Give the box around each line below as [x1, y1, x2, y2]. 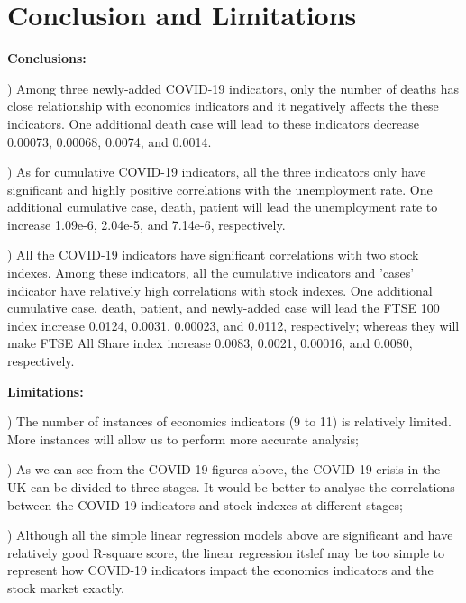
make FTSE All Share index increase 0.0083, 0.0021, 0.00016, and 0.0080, [7, 333, 413, 352]
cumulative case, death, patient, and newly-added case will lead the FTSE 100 [7, 298, 440, 317]
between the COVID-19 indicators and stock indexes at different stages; [7, 495, 403, 514]
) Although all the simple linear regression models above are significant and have [7, 525, 453, 544]
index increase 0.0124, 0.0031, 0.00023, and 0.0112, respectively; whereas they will [7, 315, 460, 334]
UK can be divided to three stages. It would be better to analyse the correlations [7, 478, 455, 496]
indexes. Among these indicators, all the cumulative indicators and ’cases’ [7, 263, 415, 282]
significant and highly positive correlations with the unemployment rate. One [7, 179, 433, 198]
